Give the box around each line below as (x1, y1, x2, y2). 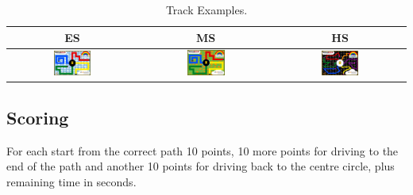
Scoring (6, 105, 69, 129)
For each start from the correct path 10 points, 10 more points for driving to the (6, 142, 399, 159)
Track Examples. (165, 2, 248, 17)
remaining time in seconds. (6, 173, 137, 189)
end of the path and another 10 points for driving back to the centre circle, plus (6, 158, 395, 174)
